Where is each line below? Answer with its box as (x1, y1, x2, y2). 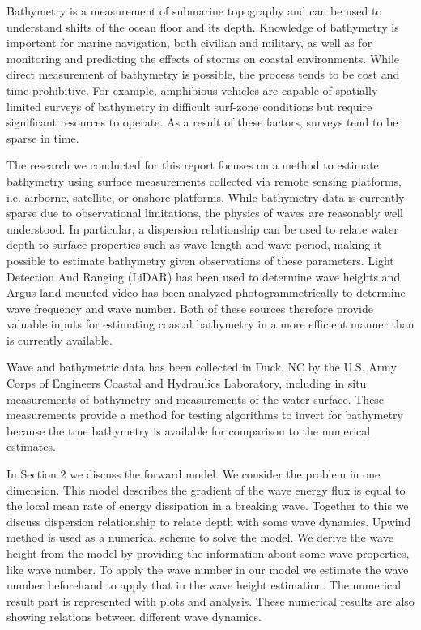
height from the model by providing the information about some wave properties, (6, 545, 410, 561)
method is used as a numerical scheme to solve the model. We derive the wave (6, 529, 393, 546)
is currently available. (6, 331, 113, 348)
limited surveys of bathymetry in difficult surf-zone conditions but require (6, 97, 372, 114)
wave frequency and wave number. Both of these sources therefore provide (6, 299, 373, 316)
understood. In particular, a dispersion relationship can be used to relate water (6, 220, 398, 237)
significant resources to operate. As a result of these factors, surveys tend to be (6, 114, 398, 131)
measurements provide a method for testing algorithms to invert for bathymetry (6, 406, 403, 423)
